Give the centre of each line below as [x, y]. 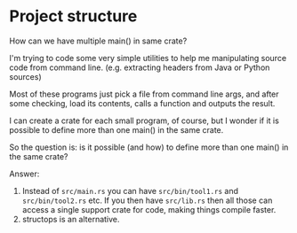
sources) [25, 76]
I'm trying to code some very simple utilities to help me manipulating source [148, 58]
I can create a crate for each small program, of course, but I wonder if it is [144, 120]
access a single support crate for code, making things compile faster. [149, 209]
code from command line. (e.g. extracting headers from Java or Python [140, 67]
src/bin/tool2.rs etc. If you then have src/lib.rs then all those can [147, 200]
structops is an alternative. [71, 219]
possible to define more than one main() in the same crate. [116, 129]
